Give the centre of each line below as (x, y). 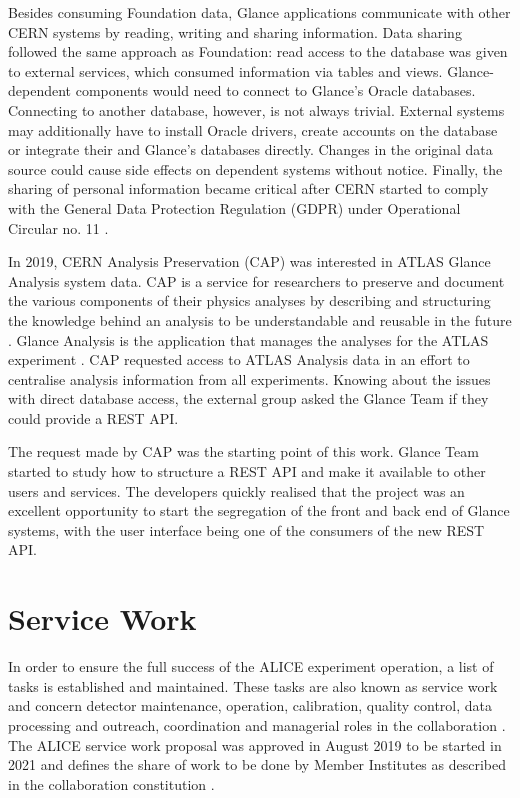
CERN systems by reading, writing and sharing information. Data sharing (235, 31)
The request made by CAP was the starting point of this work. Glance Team (243, 451)
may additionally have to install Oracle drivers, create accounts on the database (253, 129)
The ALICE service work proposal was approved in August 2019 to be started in (255, 744)
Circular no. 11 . (58, 227)
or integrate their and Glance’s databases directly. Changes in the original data (250, 149)
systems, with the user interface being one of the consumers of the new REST (246, 529)
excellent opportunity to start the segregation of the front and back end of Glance (259, 510)
